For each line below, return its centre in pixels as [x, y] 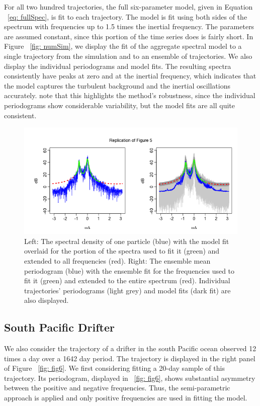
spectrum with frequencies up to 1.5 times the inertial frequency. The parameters [129, 26]
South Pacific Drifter [59, 327]
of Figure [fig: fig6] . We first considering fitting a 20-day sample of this [114, 368]
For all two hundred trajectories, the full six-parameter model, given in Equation [128, 7]
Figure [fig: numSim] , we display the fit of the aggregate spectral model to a [123, 46]
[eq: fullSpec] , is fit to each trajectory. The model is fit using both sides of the [127, 16]
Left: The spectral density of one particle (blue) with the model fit [127, 241]
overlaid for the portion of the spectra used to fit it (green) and [122, 251]
